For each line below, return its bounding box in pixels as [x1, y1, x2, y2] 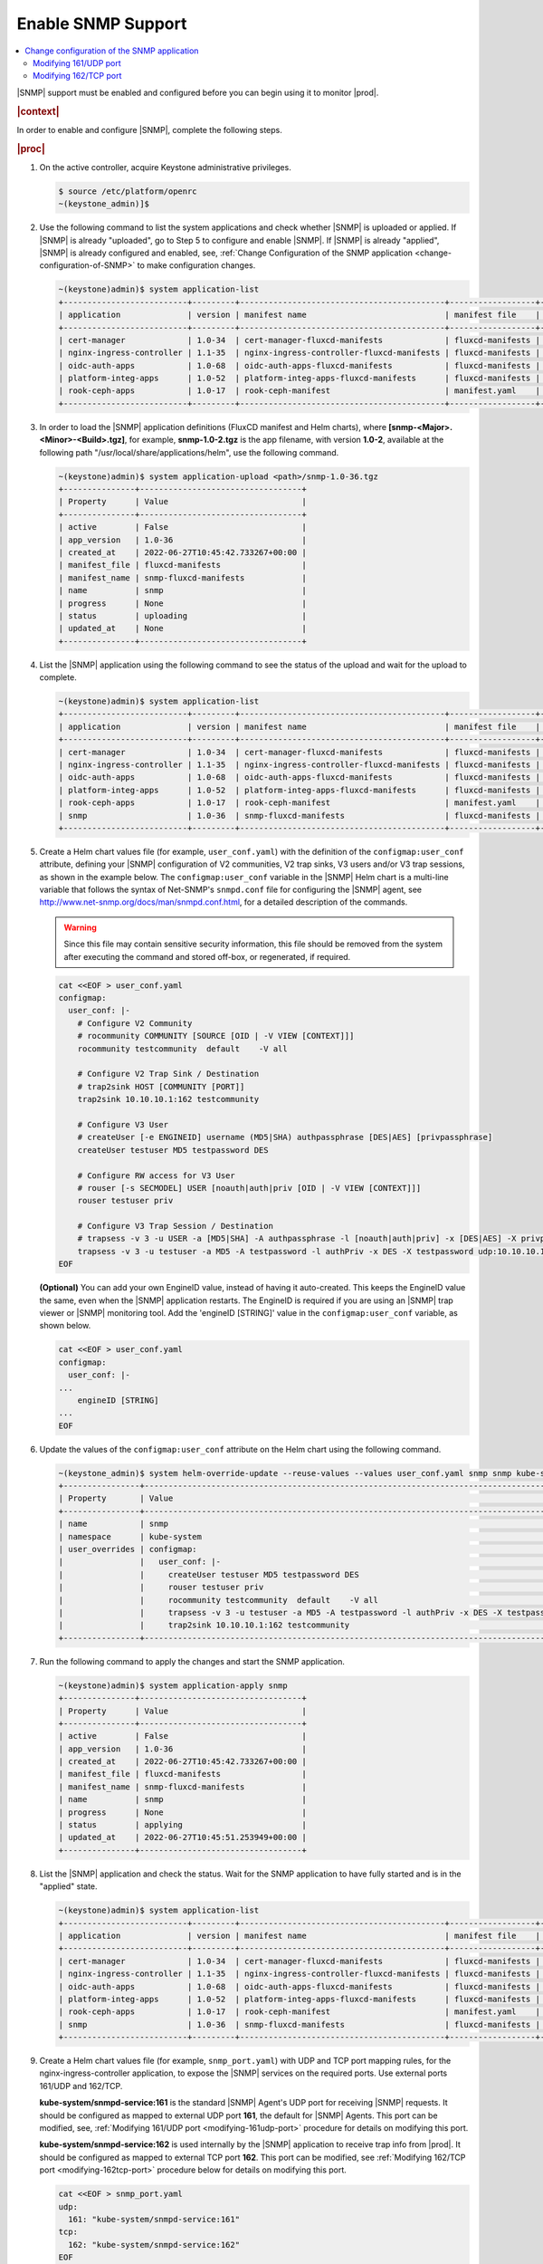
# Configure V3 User [77, 1119, 169, 1129]
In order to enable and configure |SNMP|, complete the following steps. [16, 124, 282, 135]
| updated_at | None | [58, 623, 307, 634]
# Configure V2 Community [77, 1018, 193, 1028]
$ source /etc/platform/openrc [58, 186, 198, 197]
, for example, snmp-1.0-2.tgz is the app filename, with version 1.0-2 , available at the [124, 435, 444, 446]
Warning [63, 922, 97, 933]
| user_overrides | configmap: [58, 1544, 198, 1555]
